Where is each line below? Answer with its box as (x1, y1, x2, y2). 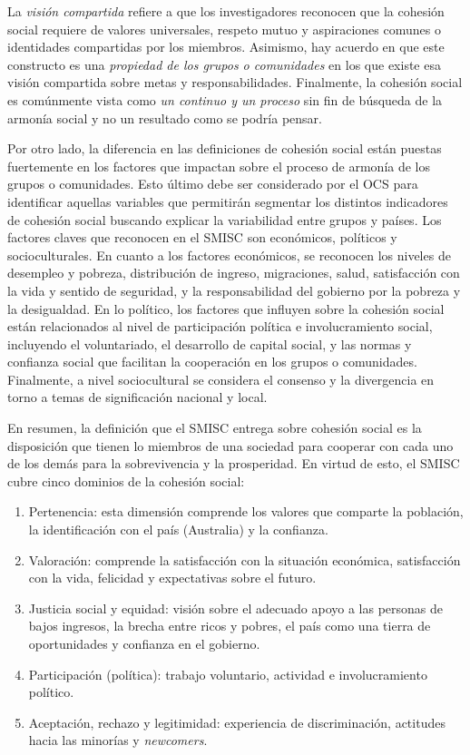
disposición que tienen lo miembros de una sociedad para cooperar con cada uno (7, 436, 454, 455)
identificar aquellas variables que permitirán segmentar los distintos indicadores (7, 191, 448, 211)
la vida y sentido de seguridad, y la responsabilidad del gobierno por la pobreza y (7, 280, 461, 299)
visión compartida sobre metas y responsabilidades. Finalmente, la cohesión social (7, 73, 463, 92)
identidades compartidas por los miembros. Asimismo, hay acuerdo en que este (7, 37, 445, 56)
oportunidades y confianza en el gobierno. (28, 634, 260, 652)
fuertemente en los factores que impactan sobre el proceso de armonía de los (7, 156, 431, 175)
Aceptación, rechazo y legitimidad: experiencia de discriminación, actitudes (28, 712, 446, 731)
